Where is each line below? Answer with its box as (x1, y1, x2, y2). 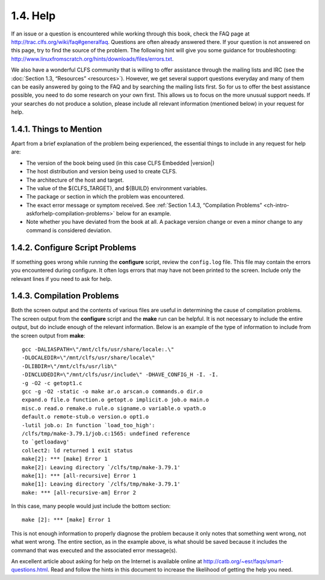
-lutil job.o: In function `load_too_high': (22, 422, 156, 428)
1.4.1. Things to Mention (11, 124, 102, 134)
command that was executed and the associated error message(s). (11, 546, 178, 554)
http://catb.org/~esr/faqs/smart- (203, 558, 284, 565)
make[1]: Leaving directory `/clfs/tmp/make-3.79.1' (22, 481, 181, 487)
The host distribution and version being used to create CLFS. (26, 168, 178, 175)
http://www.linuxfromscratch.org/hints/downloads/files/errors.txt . (11, 55, 174, 63)
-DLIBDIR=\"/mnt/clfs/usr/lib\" (22, 363, 117, 369)
